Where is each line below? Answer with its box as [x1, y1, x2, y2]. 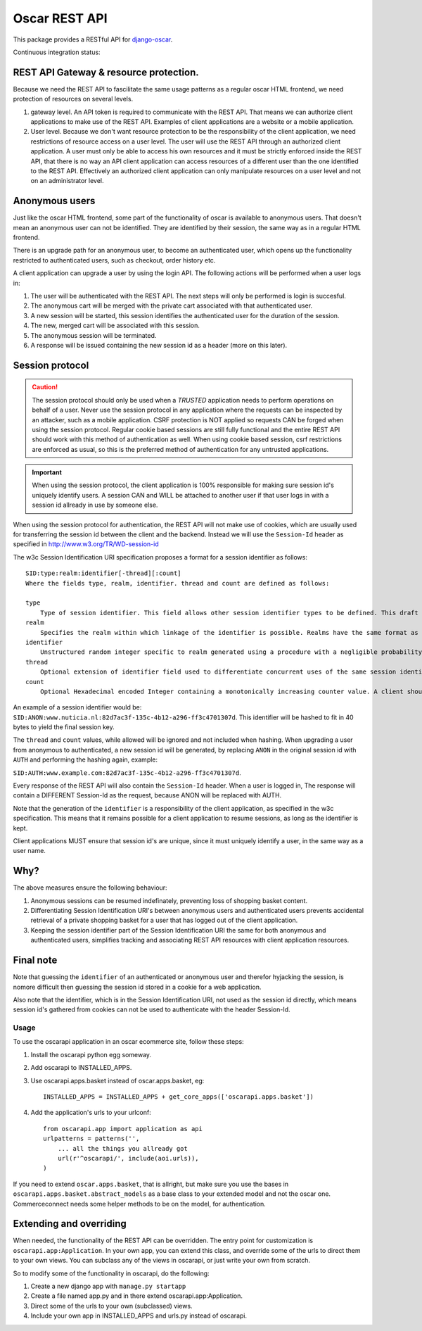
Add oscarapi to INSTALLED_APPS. [30, 1064, 132, 1072]
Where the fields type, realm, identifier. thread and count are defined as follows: [25, 579, 330, 587]
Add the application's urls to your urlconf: [30, 1109, 151, 1117]
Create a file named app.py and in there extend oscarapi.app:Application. [30, 1292, 243, 1300]
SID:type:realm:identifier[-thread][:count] [25, 569, 182, 577]
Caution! [32, 383, 58, 391]
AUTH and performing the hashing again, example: [13, 755, 158, 764]
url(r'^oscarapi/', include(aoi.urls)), [57, 1154, 200, 1162]
